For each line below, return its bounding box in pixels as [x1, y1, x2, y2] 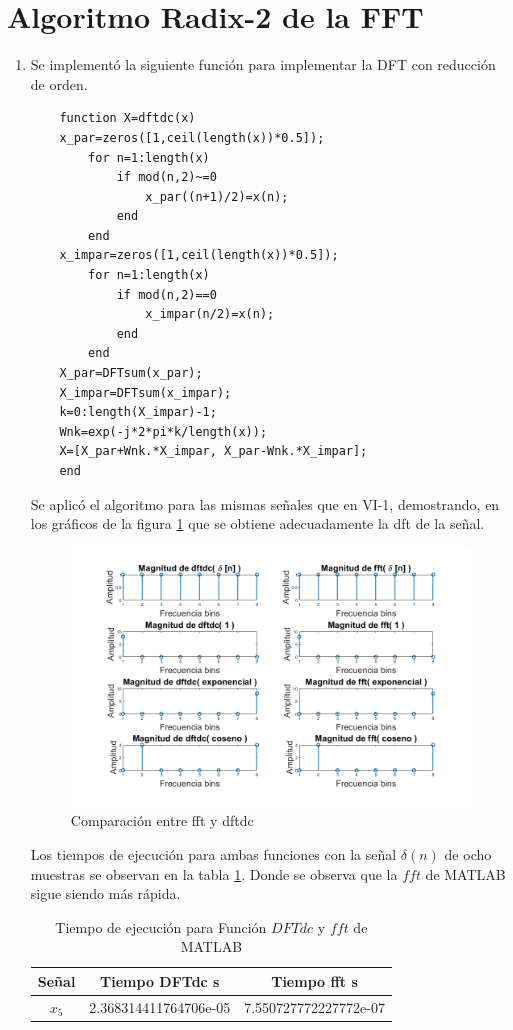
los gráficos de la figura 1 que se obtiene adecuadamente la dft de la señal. [30, 513, 485, 534]
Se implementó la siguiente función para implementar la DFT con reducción [30, 54, 496, 75]
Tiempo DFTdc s [100, 970, 220, 991]
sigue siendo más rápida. [30, 883, 181, 904]
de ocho [444, 843, 492, 864]
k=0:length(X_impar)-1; [59, 405, 217, 420]
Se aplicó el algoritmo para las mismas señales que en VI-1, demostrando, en [30, 493, 500, 514]
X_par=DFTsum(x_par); [59, 366, 203, 381]
